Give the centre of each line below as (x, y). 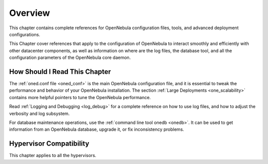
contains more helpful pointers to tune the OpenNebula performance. (80, 97)
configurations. (25, 34)
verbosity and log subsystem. (39, 113)
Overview (30, 13)
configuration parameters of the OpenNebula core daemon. (70, 57)
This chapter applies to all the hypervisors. (53, 156)
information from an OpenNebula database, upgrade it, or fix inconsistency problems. (97, 129)
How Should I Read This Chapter (60, 72)
